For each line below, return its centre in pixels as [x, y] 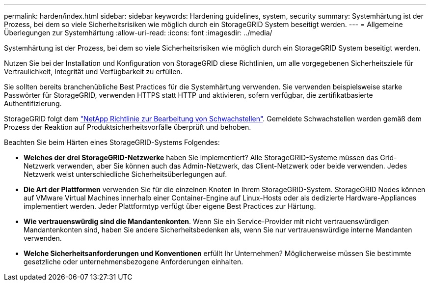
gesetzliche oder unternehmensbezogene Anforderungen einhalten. [134, 262]
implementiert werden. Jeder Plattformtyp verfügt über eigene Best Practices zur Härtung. [170, 206]
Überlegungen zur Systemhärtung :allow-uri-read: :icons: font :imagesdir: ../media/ [138, 33]
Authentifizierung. [33, 103]
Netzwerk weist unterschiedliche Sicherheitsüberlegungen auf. [125, 174]
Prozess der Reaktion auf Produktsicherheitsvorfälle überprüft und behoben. [128, 127]
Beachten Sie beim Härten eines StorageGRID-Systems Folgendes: [112, 142]
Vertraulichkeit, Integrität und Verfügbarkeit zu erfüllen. [93, 71]
